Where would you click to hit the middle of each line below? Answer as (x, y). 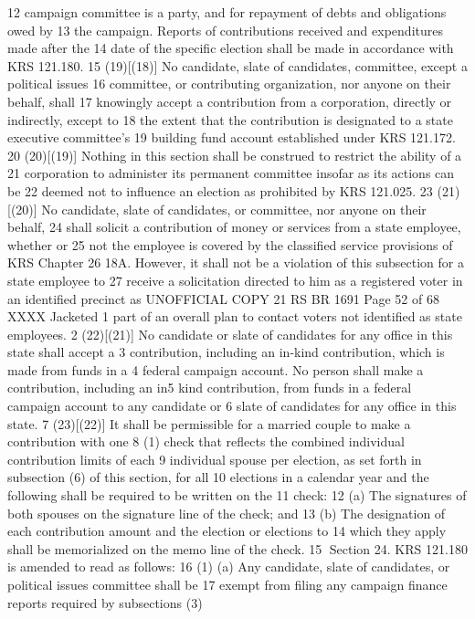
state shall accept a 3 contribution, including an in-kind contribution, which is (226, 352)
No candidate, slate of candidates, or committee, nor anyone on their (234, 209)
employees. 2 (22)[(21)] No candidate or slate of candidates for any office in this (230, 334)
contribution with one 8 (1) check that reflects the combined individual (206, 441)
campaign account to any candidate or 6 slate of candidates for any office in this (232, 406)
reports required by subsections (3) (105, 602)
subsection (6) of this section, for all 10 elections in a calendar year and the (218, 477)
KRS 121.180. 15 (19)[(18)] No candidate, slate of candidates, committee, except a (237, 65)
